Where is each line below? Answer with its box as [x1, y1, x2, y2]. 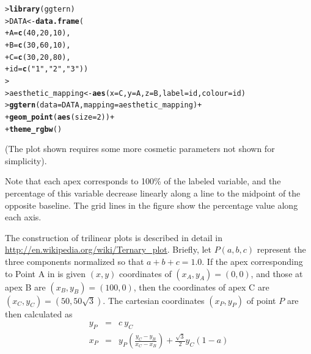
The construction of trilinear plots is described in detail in [5, 231, 222, 244]
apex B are [5, 280, 46, 293]
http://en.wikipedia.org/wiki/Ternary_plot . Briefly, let [5, 243, 211, 256]
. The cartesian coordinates [103, 294, 205, 306]
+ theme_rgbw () [5, 125, 62, 134]
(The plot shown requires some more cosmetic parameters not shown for [5, 142, 275, 155]
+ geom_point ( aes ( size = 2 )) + [5, 112, 115, 121]
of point [246, 294, 276, 306]
